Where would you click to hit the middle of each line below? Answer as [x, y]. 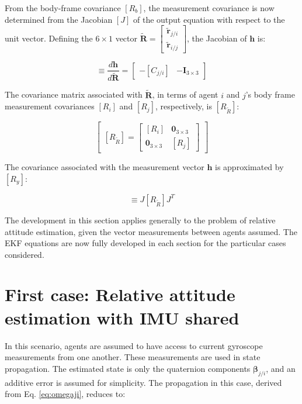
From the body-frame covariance [63, 8]
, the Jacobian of [217, 38]
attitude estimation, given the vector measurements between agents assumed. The [151, 231]
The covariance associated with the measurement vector [105, 167]
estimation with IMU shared [122, 317]
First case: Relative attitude [120, 294]
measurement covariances [50, 106]
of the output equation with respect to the [209, 19]
